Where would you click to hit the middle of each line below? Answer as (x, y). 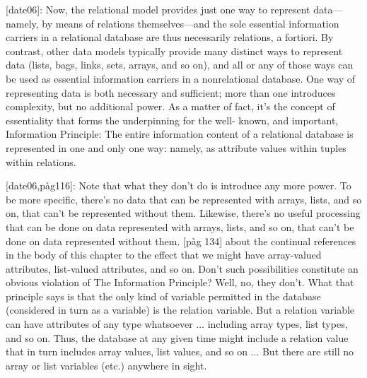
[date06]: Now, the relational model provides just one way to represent (158, 9)
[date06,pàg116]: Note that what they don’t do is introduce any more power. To (179, 185)
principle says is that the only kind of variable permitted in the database (163, 296)
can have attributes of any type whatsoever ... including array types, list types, (177, 324)
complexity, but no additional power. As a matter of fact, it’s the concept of (170, 106)
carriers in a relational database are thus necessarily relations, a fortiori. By (170, 37)
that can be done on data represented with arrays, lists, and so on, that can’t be (180, 226)
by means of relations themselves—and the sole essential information (191, 23)
